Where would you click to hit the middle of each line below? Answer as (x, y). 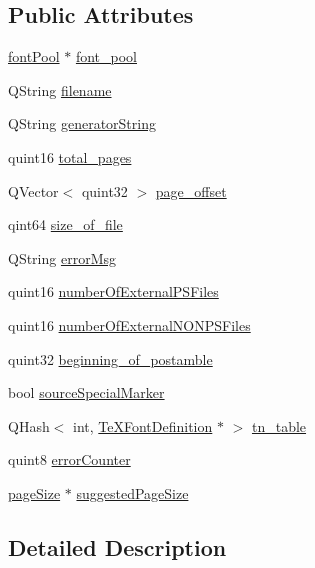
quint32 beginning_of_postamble (110, 358)
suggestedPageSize (132, 492)
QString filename (60, 89)
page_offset (191, 190)
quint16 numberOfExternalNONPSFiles (129, 324)
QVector (33, 190)
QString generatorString (82, 123)
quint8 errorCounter (69, 459)
